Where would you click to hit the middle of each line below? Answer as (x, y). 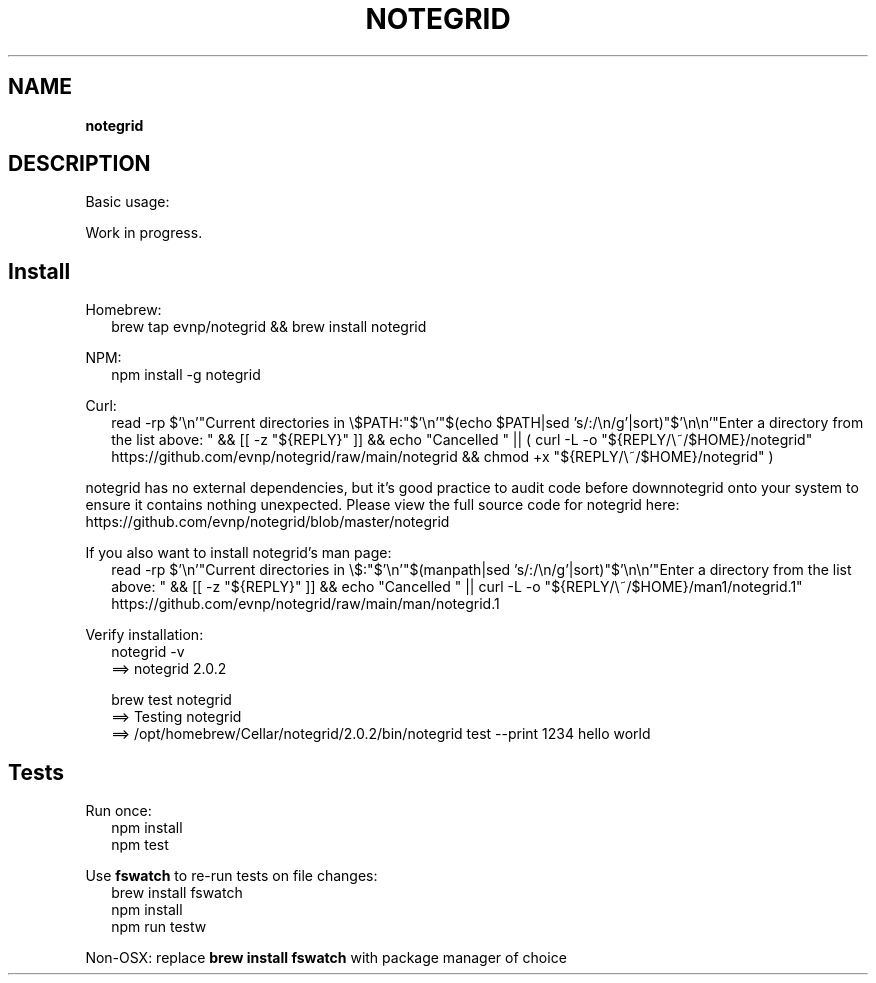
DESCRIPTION (79, 164)
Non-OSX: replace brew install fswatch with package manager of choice (326, 958)
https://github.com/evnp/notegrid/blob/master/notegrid (267, 522)
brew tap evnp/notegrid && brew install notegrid (269, 327)
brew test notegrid (171, 700)
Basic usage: (127, 202)
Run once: (118, 811)
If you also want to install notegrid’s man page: (238, 553)
